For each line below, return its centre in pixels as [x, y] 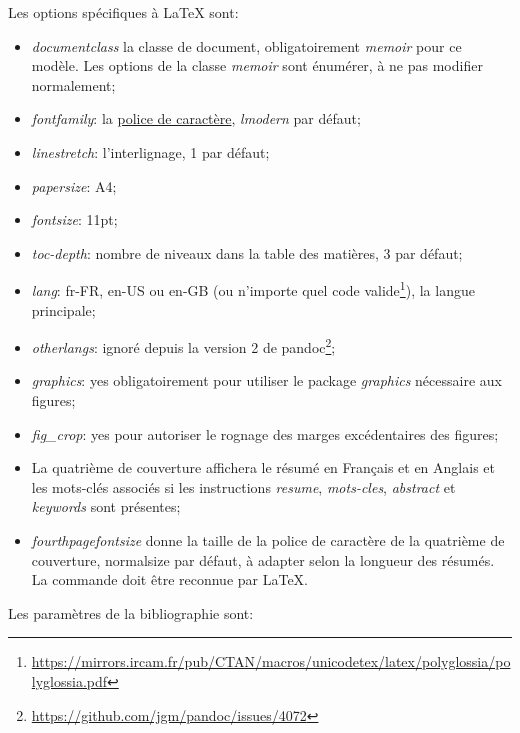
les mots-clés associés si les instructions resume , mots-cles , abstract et [243, 486]
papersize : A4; [74, 185]
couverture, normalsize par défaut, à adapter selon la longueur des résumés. [263, 559]
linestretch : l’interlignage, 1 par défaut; [150, 151]
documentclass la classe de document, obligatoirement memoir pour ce [246, 45]
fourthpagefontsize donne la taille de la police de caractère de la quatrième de [268, 540]
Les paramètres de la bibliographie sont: [131, 612]
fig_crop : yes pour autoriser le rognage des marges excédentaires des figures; [265, 433]
